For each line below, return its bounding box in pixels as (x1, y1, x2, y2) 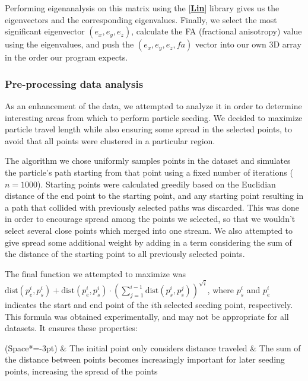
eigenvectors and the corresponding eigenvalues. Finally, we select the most (5, 13, 277, 26)
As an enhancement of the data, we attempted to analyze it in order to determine (5, 100, 302, 112)
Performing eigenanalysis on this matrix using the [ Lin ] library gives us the (5, 2, 280, 14)
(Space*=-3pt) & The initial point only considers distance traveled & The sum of (5, 341, 301, 354)
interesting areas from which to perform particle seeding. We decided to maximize (5, 111, 303, 123)
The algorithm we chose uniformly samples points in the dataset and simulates (5, 154, 291, 167)
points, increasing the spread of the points (5, 365, 158, 377)
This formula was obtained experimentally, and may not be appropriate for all (5, 310, 289, 322)
